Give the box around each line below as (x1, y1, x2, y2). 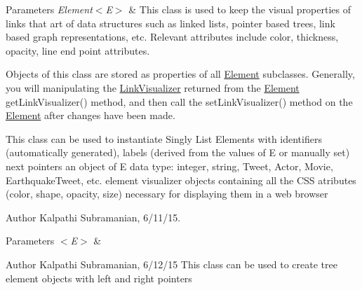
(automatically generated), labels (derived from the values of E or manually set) (6, 145, 350, 160)
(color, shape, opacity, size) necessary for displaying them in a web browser (6, 186, 328, 201)
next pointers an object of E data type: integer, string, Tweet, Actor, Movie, (6, 158, 333, 173)
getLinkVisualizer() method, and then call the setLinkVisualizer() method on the (6, 94, 353, 109)
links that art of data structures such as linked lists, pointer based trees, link (6, 15, 335, 30)
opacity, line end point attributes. (6, 43, 150, 57)
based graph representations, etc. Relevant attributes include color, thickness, (6, 29, 339, 44)
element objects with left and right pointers (6, 270, 192, 285)
